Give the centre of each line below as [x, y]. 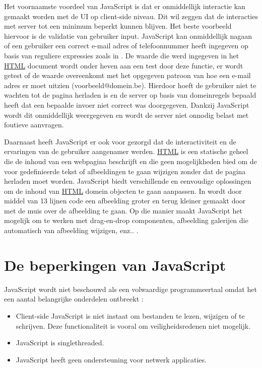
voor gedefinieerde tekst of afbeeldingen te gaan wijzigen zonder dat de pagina [125, 171]
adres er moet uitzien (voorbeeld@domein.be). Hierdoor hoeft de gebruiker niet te [130, 85]
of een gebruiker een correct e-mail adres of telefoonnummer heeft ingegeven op [126, 46]
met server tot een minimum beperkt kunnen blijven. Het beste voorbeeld [118, 26]
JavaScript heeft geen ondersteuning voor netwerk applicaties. [111, 359]
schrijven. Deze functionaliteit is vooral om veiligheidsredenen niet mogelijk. [133, 325]
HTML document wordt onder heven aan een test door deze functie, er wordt [124, 65]
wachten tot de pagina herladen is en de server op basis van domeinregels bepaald [130, 95]
